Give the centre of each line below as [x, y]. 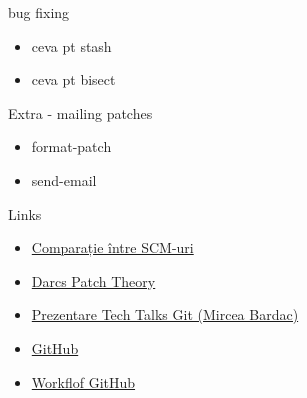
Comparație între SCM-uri [112, 247]
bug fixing [39, 12]
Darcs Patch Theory [93, 280]
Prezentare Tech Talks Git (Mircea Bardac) [165, 314]
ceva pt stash [71, 45]
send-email [64, 179]
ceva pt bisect [73, 79]
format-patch [71, 146]
